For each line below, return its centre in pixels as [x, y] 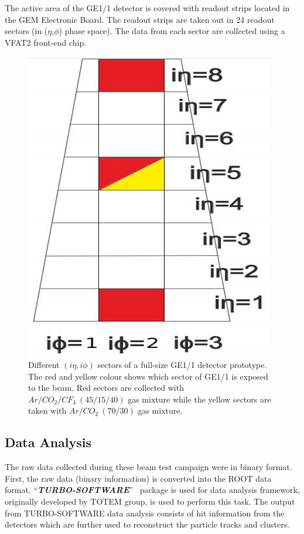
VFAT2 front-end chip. [46, 42]
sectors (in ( [26, 31]
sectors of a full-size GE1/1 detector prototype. [182, 364]
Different [44, 364]
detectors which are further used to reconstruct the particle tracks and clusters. [147, 524]
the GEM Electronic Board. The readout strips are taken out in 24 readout [140, 19]
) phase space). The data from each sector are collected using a [172, 31]
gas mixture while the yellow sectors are [199, 399]
